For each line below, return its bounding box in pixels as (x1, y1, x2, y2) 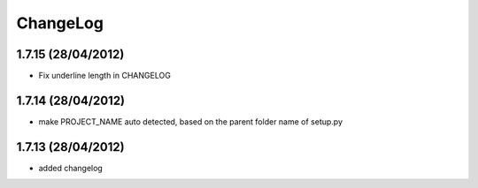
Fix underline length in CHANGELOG (38, 71, 172, 81)
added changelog (38, 162, 104, 173)
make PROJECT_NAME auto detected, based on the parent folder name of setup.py (38, 116, 343, 127)
